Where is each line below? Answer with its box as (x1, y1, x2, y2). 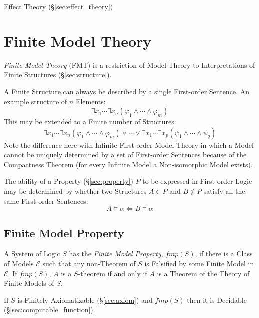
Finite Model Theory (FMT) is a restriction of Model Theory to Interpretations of (4, 59, 255, 70)
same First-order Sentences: (4, 195, 88, 206)
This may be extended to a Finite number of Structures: (4, 116, 176, 127)
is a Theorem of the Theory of (157, 268, 250, 278)
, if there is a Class (195, 248, 253, 259)
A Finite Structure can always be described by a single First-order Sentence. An (4, 86, 249, 96)
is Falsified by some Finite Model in (144, 258, 254, 269)
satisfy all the (203, 186, 245, 196)
